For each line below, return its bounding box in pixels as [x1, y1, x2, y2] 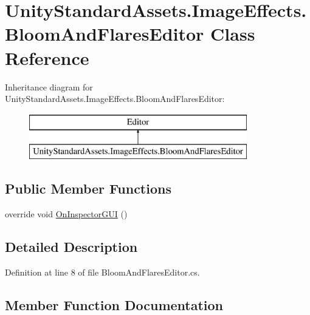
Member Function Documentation [5, 295, 224, 314]
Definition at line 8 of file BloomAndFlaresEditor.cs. [5, 265, 200, 278]
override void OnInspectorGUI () [5, 208, 128, 220]
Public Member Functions [5, 179, 171, 198]
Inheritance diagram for [5, 80, 93, 93]
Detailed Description [5, 237, 138, 256]
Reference [5, 45, 89, 70]
